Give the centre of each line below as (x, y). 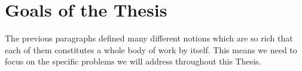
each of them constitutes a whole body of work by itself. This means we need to (151, 49)
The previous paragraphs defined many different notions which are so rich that (149, 38)
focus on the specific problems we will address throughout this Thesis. (133, 61)
